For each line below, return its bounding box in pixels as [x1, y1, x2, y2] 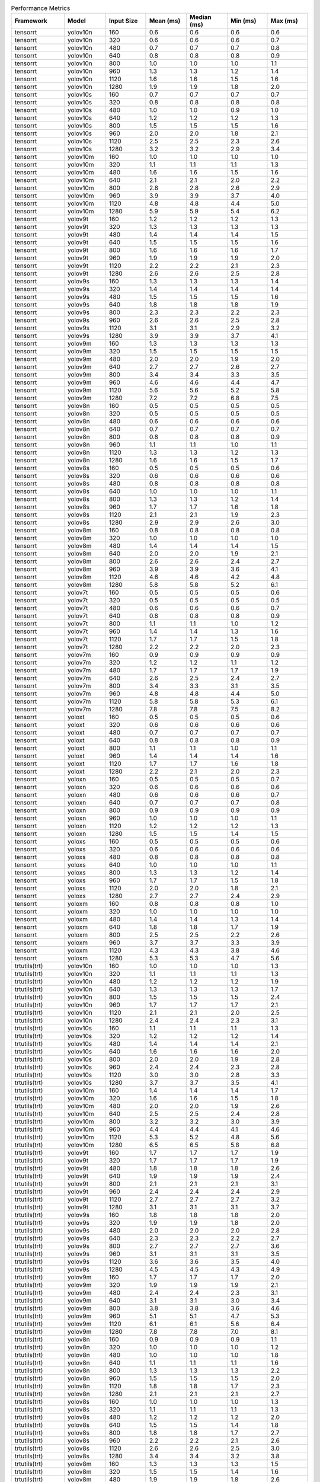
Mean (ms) [149, 17, 181, 25]
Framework [14, 17, 47, 25]
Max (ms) [270, 17, 299, 25]
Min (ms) [230, 17, 257, 25]
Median [190, 13, 212, 21]
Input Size [108, 17, 138, 25]
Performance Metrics [11, 4, 71, 12]
